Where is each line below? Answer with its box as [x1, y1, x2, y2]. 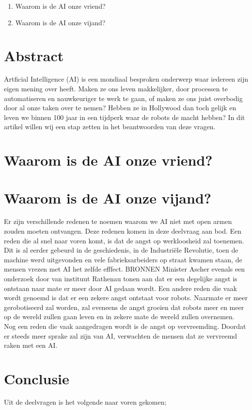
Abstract [4, 46, 64, 66]
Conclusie [4, 368, 69, 388]
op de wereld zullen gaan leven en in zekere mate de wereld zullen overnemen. [4, 311, 235, 322]
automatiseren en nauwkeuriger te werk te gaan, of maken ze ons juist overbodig [4, 93, 243, 103]
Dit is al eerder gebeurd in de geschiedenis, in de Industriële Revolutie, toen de [4, 245, 238, 255]
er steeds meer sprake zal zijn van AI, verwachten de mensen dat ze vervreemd [4, 330, 237, 341]
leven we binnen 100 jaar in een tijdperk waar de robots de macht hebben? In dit [4, 112, 245, 122]
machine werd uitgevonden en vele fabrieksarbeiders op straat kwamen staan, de [4, 254, 242, 264]
